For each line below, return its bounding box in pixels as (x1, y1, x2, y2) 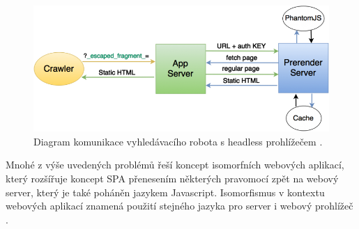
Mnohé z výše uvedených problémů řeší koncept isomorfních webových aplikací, (6, 157, 344, 172)
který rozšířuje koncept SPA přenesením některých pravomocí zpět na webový (6, 171, 339, 186)
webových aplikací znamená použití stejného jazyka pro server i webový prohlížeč (6, 198, 353, 213)
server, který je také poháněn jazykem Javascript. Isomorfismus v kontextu (6, 184, 325, 199)
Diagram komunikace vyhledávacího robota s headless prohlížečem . (33, 134, 323, 148)
